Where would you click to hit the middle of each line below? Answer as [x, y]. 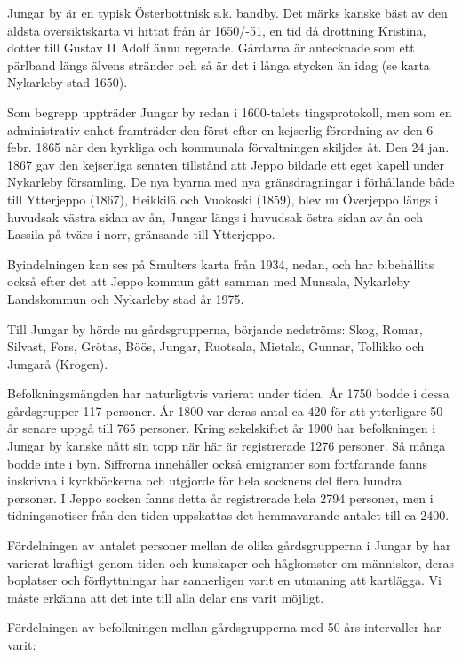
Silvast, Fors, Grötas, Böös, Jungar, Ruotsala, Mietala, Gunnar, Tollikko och [216, 346]
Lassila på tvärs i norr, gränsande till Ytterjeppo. [141, 234]
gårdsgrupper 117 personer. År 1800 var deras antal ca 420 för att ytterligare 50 [225, 410]
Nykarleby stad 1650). [68, 82]
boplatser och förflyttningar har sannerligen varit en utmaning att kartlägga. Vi [224, 580]
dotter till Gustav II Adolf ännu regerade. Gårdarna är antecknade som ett [211, 48]
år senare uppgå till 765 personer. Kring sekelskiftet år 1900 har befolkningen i [222, 428]
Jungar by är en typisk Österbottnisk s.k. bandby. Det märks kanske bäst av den [227, 12]
